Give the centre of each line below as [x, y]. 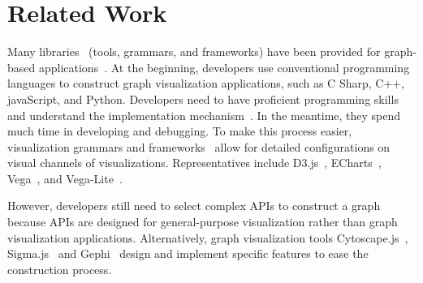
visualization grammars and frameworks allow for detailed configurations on [199, 146]
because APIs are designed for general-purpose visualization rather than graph [203, 222]
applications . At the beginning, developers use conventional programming [224, 67]
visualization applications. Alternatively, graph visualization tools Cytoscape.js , [208, 237]
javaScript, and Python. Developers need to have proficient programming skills [203, 99]
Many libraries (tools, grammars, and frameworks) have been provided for [194, 51]
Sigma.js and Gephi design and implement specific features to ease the [188, 253]
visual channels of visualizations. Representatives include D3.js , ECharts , [194, 163]
